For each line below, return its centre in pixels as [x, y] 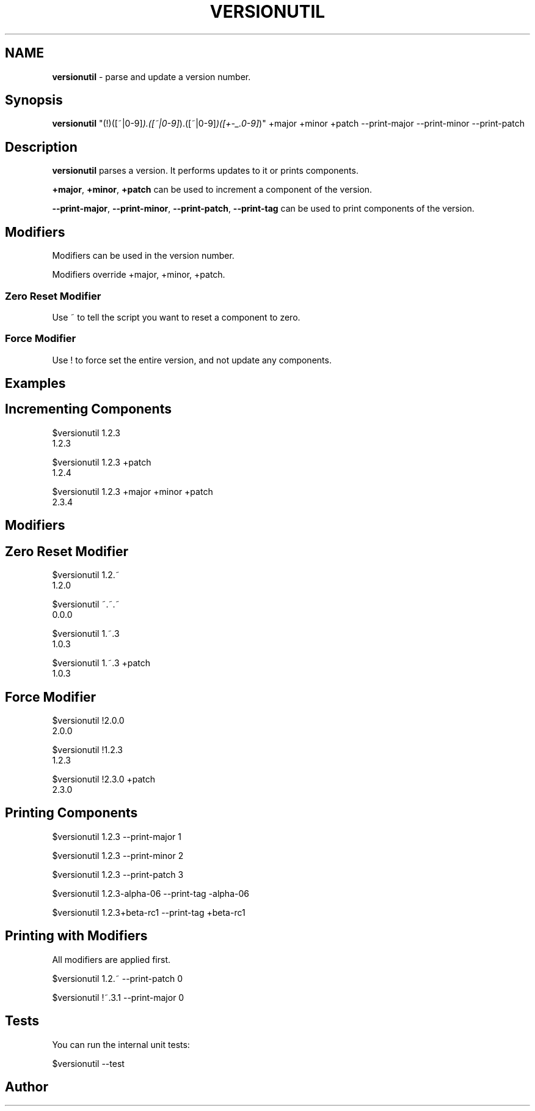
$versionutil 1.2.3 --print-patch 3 [118, 874]
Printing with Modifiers [76, 936]
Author [27, 1087]
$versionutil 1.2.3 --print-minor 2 [118, 855]
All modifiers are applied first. [111, 959]
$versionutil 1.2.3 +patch [102, 462]
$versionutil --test [88, 1063]
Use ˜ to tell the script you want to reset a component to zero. [176, 317]
